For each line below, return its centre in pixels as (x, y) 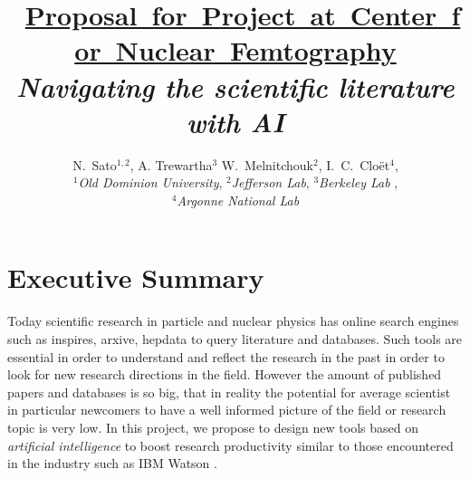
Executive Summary (136, 277)
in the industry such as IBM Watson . (112, 463)
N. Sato (95, 164)
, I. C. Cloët (354, 164)
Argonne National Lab (238, 200)
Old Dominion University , (150, 182)
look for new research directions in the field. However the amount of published (225, 374)
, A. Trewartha (171, 164)
